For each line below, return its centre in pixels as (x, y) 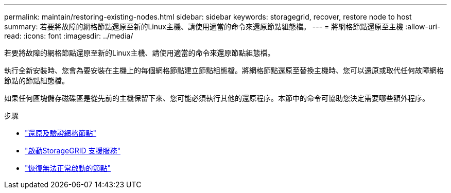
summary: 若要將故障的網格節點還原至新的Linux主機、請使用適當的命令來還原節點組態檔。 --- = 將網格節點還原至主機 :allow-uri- (222, 27)
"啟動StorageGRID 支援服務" (73, 151)
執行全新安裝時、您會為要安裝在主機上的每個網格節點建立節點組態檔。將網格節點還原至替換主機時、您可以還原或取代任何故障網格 (224, 70)
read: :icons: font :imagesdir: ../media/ (69, 36)
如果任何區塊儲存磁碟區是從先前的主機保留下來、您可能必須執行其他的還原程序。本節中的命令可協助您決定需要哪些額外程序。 (217, 98)
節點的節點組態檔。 (37, 81)
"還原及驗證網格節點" (61, 133)
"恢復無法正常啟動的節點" (68, 168)
